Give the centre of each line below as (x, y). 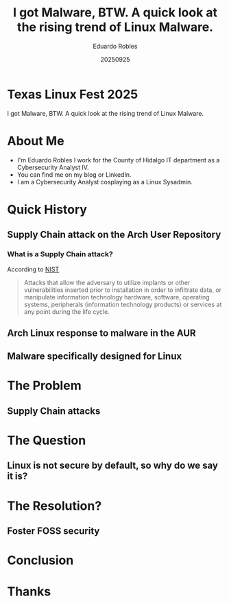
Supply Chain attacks (54, 411)
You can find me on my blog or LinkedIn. (74, 174)
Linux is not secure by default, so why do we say (112, 466)
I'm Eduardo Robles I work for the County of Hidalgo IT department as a (118, 160)
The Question (47, 441)
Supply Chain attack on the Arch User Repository (114, 235)
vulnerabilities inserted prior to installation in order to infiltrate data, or (122, 290)
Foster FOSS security (53, 531)
